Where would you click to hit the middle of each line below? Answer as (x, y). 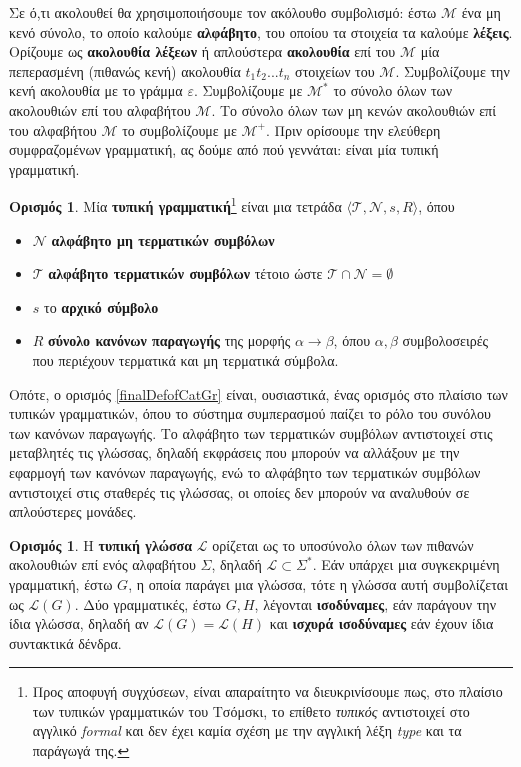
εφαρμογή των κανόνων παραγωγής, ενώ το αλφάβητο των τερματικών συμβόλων (245, 471)
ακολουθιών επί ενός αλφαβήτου (102, 564)
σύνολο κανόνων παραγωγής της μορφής (169, 340)
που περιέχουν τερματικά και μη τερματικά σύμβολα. (185, 359)
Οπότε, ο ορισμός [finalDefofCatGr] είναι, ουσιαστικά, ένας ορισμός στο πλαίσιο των (258, 393)
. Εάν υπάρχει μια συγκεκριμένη (406, 564)
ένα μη (481, 12)
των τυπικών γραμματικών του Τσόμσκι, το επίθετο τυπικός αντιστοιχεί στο (251, 710)
